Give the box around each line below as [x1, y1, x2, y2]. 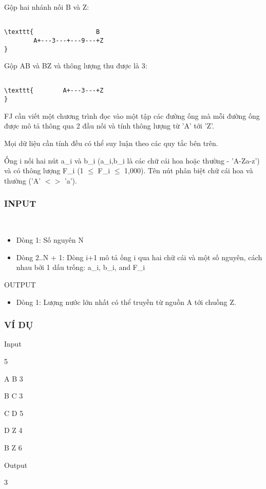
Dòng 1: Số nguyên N [16, 234, 84, 245]
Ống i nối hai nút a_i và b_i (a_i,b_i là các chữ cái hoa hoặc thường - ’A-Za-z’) [4, 155, 260, 166]
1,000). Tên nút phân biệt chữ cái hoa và [124, 165, 253, 176]
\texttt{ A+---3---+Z [4, 87, 104, 95]
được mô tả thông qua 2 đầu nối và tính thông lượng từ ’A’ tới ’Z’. [4, 120, 214, 131]
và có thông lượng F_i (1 [4, 165, 84, 176]
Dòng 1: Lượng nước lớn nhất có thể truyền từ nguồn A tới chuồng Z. [16, 296, 236, 307]
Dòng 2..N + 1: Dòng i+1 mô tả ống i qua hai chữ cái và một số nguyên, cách [16, 251, 262, 262]
